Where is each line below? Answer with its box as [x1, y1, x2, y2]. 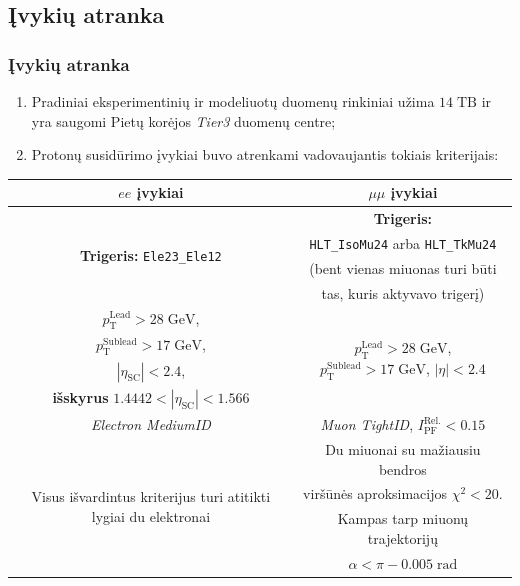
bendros [378, 458, 427, 479]
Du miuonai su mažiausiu [325, 439, 481, 459]
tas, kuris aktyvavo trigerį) [321, 282, 485, 303]
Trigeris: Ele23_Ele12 [80, 245, 222, 266]
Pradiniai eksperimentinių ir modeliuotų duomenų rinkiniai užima [31, 91, 435, 111]
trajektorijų [367, 527, 438, 548]
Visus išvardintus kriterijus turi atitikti [31, 486, 271, 507]
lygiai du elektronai [91, 505, 211, 526]
